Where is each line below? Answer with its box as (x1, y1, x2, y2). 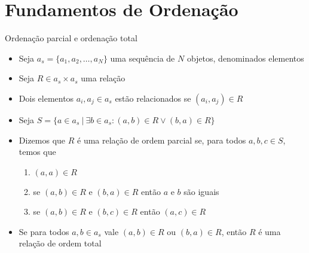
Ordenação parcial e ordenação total (5, 32, 137, 44)
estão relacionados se (115, 92, 191, 104)
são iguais (183, 185, 219, 197)
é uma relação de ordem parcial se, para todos (77, 133, 246, 146)
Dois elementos (19, 92, 74, 104)
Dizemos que (19, 133, 66, 146)
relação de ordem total (19, 237, 102, 249)
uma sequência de (110, 51, 175, 64)
